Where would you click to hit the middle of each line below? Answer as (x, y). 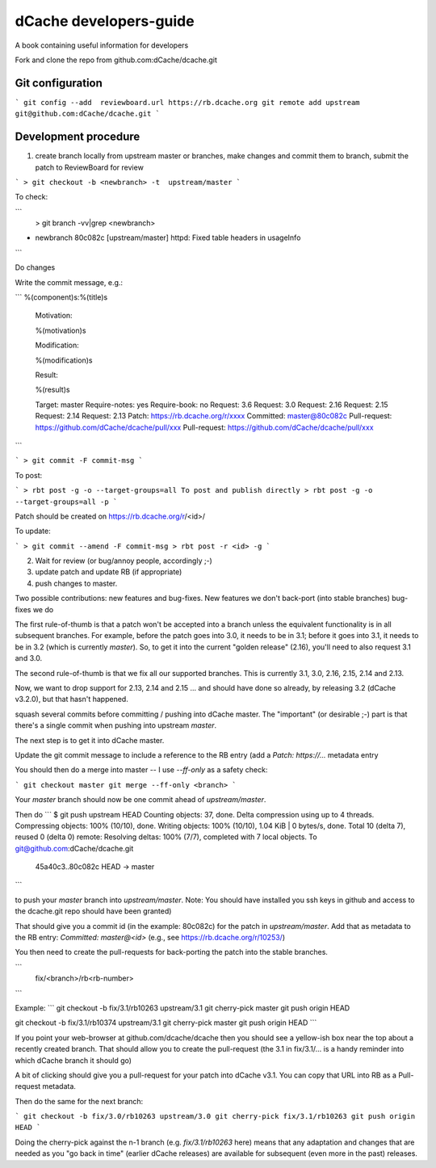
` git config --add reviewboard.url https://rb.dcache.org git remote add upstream (187, 102)
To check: (31, 197)
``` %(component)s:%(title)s (61, 297)
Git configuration (59, 83)
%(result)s (52, 390)
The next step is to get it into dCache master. (90, 740)
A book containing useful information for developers (102, 45)
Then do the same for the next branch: (79, 1101)
